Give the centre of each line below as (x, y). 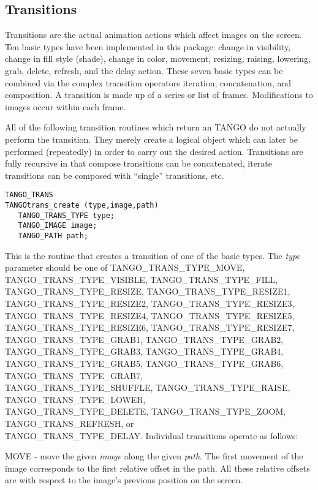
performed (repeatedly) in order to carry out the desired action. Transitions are (154, 151)
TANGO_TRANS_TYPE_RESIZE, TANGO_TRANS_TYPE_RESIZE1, (148, 291)
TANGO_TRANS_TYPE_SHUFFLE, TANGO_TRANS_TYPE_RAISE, (148, 387)
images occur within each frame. (66, 106)
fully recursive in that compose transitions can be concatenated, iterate (139, 163)
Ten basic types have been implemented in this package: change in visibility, (148, 46)
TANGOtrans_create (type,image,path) (82, 205)
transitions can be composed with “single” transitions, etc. (115, 175)
